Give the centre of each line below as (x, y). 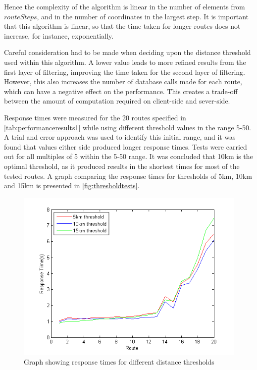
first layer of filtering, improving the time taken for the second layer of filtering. (125, 72)
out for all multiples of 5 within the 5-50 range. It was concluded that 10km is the (128, 156)
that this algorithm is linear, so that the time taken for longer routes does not (122, 26)
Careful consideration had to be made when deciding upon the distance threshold (128, 52)
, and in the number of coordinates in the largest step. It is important (143, 16)
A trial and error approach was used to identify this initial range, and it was (120, 137)
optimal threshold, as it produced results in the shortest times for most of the (122, 166)
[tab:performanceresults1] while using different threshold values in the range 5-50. (128, 127)
